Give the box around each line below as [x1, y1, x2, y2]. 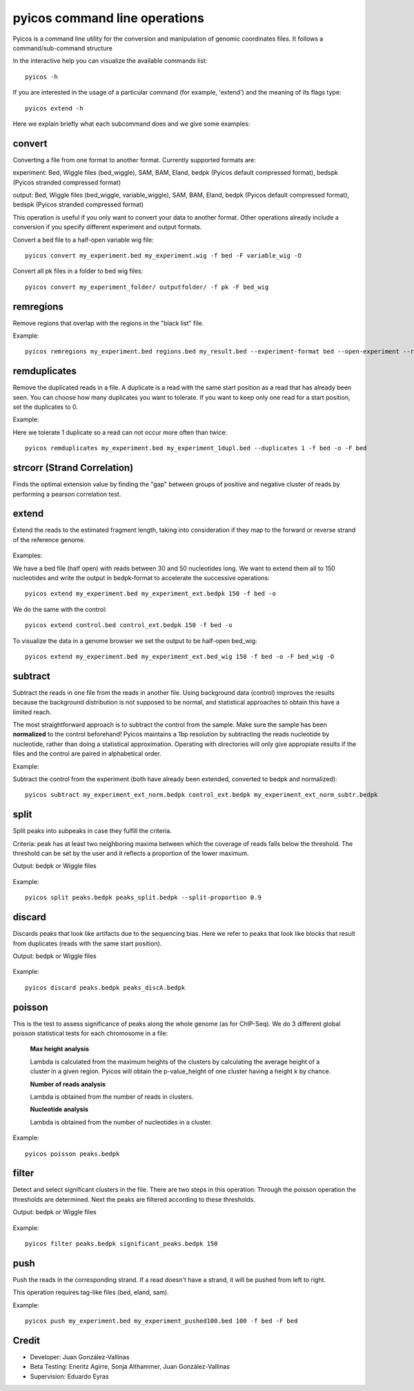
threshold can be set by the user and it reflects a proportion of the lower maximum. [12, 850, 249, 858]
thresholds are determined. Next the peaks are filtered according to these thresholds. [12, 1195, 255, 1203]
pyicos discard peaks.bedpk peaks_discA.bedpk [25, 984, 186, 991]
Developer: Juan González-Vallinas [30, 1352, 130, 1361]
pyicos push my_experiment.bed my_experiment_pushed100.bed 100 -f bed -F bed [25, 1317, 298, 1325]
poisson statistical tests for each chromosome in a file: [12, 1029, 168, 1037]
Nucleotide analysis [30, 1105, 89, 1113]
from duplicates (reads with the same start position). [12, 939, 162, 948]
